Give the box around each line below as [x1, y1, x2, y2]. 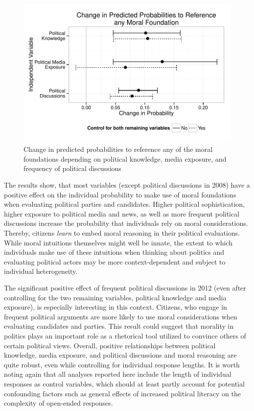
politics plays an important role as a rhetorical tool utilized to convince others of [4, 330, 246, 340]
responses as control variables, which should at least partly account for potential [4, 378, 245, 388]
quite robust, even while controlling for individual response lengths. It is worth [4, 359, 240, 369]
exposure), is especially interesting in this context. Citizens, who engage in [4, 302, 227, 312]
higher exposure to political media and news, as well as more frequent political [4, 208, 240, 218]
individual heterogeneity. [4, 266, 78, 276]
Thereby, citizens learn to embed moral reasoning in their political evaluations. [4, 228, 240, 238]
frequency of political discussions [23, 163, 121, 173]
